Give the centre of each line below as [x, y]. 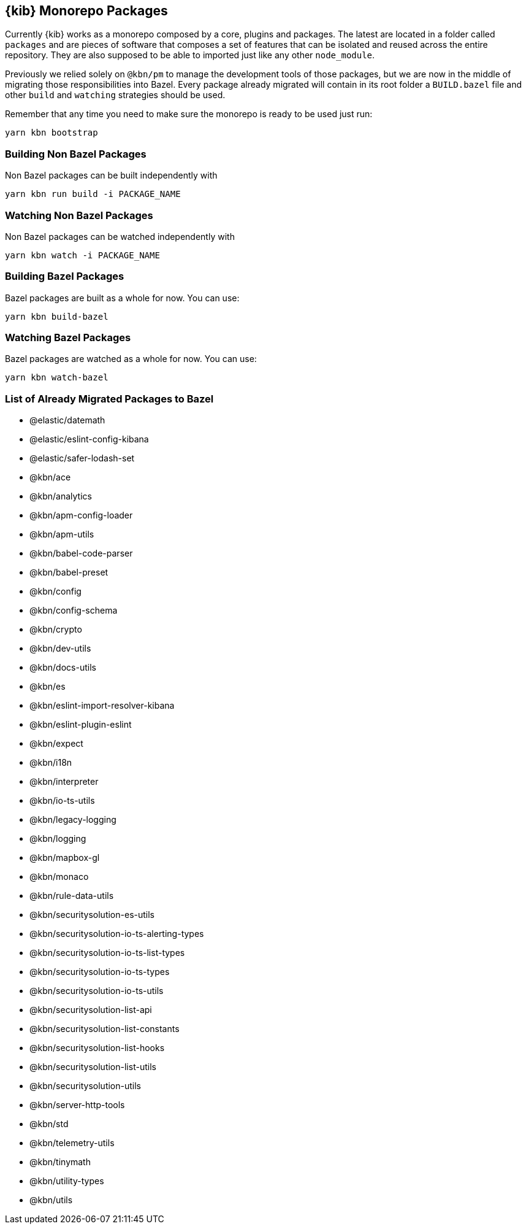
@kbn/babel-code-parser [81, 553]
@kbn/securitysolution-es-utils [92, 915]
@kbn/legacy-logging [73, 820]
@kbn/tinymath [60, 1162]
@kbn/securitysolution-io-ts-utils [97, 991]
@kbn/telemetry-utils [72, 1143]
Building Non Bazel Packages [76, 154]
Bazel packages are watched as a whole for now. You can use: [131, 359]
